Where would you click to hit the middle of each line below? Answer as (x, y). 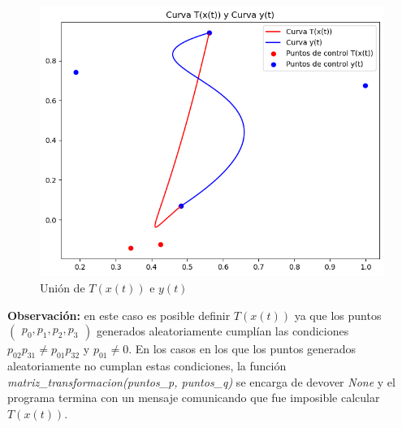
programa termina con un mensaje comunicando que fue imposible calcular (194, 398)
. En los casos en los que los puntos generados (242, 349)
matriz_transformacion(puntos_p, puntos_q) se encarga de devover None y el (201, 381)
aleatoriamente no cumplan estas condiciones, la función (147, 365)
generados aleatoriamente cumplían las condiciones (223, 331)
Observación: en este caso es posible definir (119, 315)
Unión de (63, 287)
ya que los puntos (338, 315)
